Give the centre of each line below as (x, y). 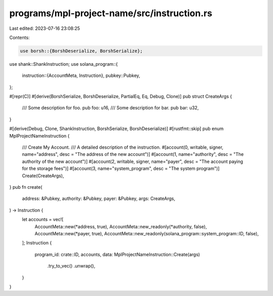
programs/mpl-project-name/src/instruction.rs (111, 13)
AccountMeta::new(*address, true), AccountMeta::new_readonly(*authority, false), (121, 226)
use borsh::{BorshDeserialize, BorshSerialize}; (81, 51)
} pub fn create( (26, 187)
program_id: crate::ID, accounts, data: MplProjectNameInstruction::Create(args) (117, 254)
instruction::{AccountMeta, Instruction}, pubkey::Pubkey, (81, 75)
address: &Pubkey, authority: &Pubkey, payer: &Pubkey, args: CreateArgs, (99, 199)
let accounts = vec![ (43, 220)
